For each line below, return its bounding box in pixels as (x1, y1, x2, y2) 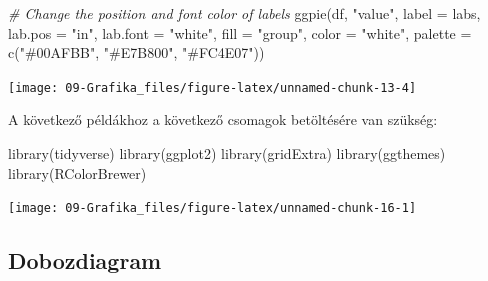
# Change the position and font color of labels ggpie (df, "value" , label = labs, (8, 3, 481, 23)
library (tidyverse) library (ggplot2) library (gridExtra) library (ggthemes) (8, 143, 446, 164)
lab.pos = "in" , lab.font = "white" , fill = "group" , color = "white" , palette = (8, 22, 472, 43)
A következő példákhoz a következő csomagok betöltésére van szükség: (8, 109, 438, 130)
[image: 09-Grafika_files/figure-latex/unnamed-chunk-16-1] (8, 201, 417, 216)
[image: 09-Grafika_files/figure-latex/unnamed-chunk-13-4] (8, 80, 417, 95)
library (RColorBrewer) (8, 162, 147, 183)
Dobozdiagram (8, 245, 162, 276)
